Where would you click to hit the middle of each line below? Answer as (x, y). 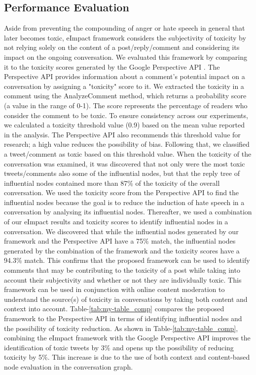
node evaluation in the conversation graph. (69, 366)
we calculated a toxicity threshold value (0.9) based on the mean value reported (124, 125)
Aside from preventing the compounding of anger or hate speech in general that (125, 28)
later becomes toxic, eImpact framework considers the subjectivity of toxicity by (125, 37)
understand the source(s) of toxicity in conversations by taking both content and (126, 299)
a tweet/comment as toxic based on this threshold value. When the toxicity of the (128, 153)
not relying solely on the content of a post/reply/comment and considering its (122, 47)
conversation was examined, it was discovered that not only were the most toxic (125, 163)
